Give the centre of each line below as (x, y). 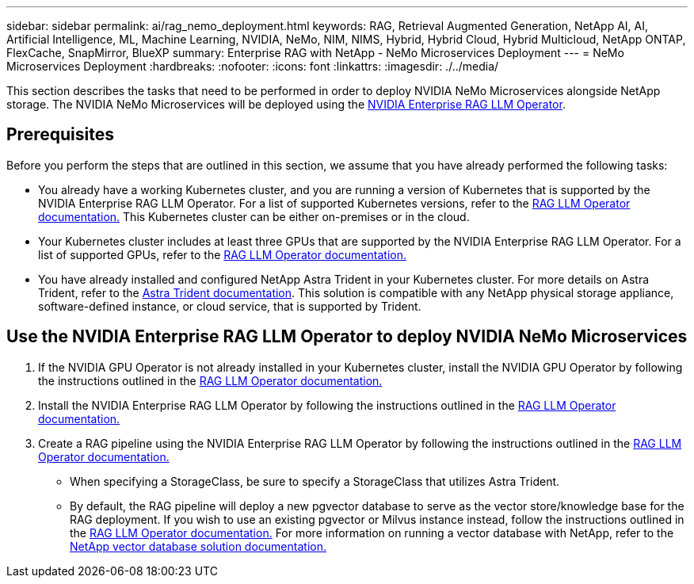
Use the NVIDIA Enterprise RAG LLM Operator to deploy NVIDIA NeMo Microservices (347, 337)
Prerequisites (60, 135)
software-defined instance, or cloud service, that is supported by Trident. (230, 306)
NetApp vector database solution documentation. (198, 546)
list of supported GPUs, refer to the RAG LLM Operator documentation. (222, 254)
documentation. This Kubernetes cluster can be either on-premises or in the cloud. (254, 216)
